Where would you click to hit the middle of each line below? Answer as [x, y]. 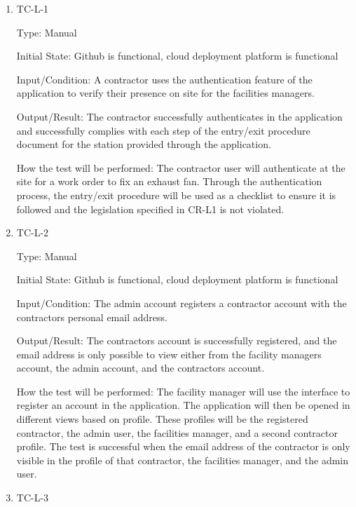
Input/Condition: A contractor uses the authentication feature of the [164, 79]
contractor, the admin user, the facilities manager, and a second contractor [177, 432]
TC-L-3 [33, 498]
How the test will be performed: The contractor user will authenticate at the [181, 167]
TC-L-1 [33, 8]
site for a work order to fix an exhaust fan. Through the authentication [169, 181]
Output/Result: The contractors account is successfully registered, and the [177, 340]
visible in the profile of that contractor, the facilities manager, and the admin [183, 460]
